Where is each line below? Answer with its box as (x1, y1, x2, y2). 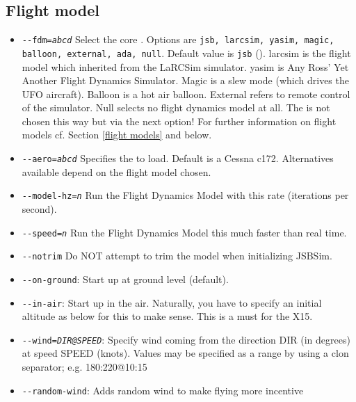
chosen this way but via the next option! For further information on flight (22, 113, 337, 128)
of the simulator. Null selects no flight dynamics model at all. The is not (22, 100, 330, 115)
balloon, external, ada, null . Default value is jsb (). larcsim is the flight (22, 45, 351, 60)
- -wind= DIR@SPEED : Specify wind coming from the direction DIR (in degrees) (22, 332, 350, 346)
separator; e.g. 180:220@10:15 (22, 360, 147, 374)
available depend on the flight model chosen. (22, 164, 211, 179)
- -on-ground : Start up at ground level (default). (22, 271, 229, 286)
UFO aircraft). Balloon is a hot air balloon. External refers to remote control (22, 86, 350, 101)
